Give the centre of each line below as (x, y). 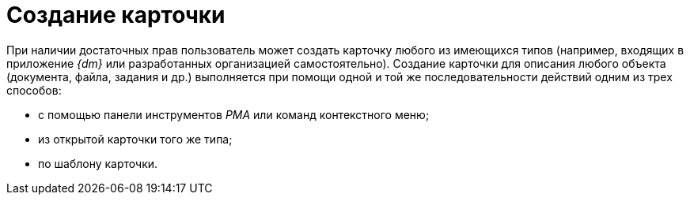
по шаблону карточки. (98, 163)
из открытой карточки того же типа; (135, 139)
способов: (34, 90)
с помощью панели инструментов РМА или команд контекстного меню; (234, 114)
